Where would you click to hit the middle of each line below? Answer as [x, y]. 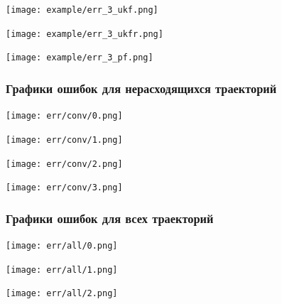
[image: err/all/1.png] [62, 270]
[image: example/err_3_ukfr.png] [85, 34]
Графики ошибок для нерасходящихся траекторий [141, 88]
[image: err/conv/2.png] [64, 164]
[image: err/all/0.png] [62, 246]
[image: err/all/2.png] [62, 294]
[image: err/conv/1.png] [64, 140]
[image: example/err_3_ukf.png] [82, 10]
